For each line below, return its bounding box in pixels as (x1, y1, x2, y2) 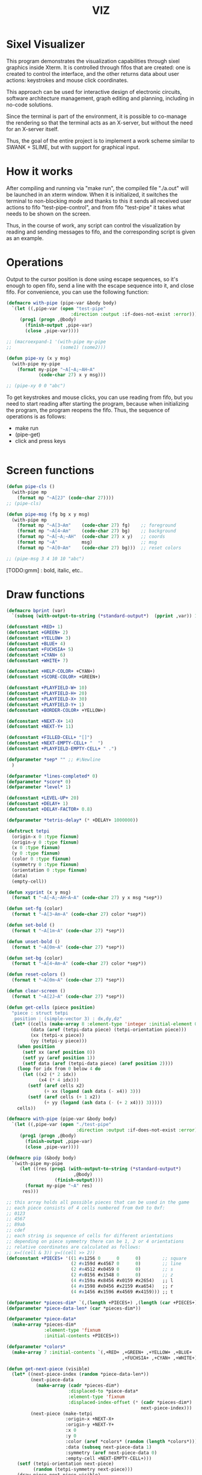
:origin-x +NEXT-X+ (65, 1416, 114, 1422)
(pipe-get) (14, 431, 41, 438)
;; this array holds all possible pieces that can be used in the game (6, 1199, 189, 1205)
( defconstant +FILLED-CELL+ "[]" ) (6, 735, 93, 741)
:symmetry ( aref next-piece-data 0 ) (65, 1450, 158, 1456)
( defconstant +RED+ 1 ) (6, 624, 63, 630)
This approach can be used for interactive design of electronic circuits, (6, 88, 182, 95)
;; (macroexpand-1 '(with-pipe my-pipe (6, 339, 106, 345)
